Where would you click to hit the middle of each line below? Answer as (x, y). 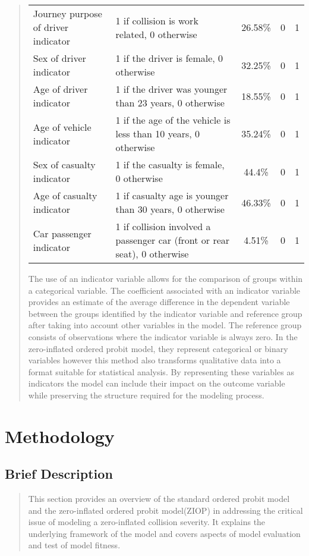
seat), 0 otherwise (152, 254)
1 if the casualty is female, (170, 164)
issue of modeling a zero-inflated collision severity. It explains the (147, 522)
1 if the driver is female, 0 (169, 58)
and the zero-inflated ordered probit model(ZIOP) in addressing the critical (165, 510)
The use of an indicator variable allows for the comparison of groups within (165, 278)
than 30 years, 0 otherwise (170, 209)
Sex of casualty (64, 164)
